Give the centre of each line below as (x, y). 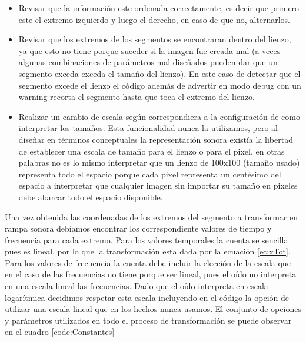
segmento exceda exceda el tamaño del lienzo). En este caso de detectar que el (159, 73)
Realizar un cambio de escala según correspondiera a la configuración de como (159, 116)
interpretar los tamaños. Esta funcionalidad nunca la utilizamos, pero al (148, 128)
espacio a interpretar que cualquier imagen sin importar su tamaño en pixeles (158, 185)
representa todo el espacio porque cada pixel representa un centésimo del (150, 174)
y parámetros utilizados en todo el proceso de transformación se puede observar (148, 320)
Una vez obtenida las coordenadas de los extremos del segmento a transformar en (151, 217)
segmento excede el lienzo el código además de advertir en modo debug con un (160, 85)
